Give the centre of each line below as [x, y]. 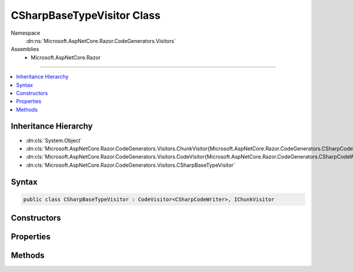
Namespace [26, 33]
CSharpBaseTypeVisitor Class [86, 15]
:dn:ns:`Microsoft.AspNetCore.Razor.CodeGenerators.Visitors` [101, 41]
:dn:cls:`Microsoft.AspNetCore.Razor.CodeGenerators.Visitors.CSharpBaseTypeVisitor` [130, 165]
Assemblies [25, 49]
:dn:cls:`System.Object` [54, 140]
